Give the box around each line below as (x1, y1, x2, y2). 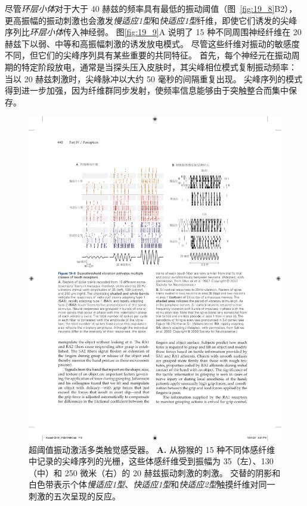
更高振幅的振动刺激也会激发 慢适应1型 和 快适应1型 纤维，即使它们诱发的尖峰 (5, 14, 297, 26)
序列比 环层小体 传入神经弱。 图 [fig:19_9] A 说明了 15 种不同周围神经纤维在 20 (5, 26, 302, 38)
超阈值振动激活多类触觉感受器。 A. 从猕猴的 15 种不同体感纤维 (29, 443, 275, 455)
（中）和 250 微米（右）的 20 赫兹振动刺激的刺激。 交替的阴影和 (29, 466, 281, 479)
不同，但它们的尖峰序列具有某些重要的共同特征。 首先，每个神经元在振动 (5, 49, 292, 61)
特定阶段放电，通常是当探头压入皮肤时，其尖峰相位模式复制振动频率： (21, 60, 297, 73)
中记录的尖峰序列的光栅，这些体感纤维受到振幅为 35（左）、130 (29, 455, 274, 467)
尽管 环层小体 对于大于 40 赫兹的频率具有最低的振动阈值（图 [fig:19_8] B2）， (5, 2, 297, 14)
